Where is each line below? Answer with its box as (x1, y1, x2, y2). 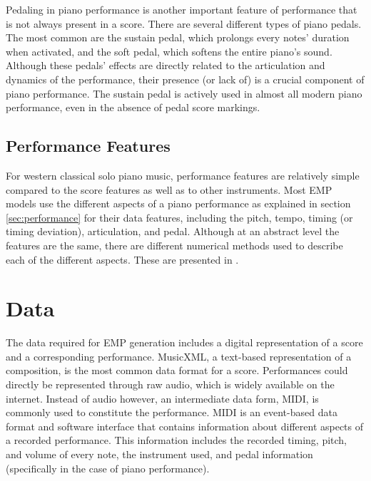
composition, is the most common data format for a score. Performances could (6, 363, 348, 378)
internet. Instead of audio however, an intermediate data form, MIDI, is (6, 391, 319, 405)
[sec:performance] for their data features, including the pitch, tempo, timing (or (6, 210, 353, 224)
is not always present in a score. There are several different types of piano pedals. (6, 16, 362, 31)
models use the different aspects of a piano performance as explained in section (6, 196, 351, 211)
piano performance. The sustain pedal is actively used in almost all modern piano (6, 86, 362, 100)
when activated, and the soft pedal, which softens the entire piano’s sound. (6, 43, 332, 58)
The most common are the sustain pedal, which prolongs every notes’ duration (6, 30, 350, 45)
